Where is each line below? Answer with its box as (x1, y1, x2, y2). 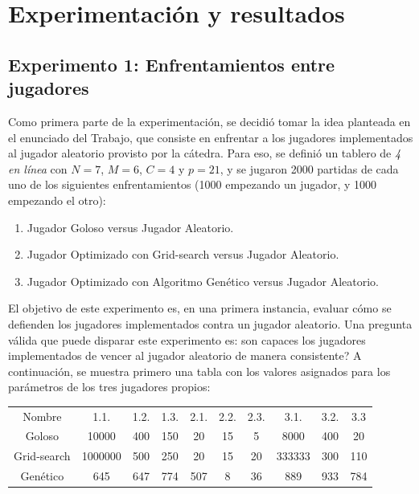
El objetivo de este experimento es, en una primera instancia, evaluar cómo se (8, 300, 392, 316)
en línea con (8, 160, 68, 177)
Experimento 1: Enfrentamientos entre (8, 51, 335, 76)
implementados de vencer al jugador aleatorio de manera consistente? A (8, 347, 362, 364)
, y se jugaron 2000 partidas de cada (220, 160, 399, 177)
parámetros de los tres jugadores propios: (8, 378, 211, 395)
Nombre (23, 407, 62, 424)
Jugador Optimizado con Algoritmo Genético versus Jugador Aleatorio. (27, 272, 379, 289)
